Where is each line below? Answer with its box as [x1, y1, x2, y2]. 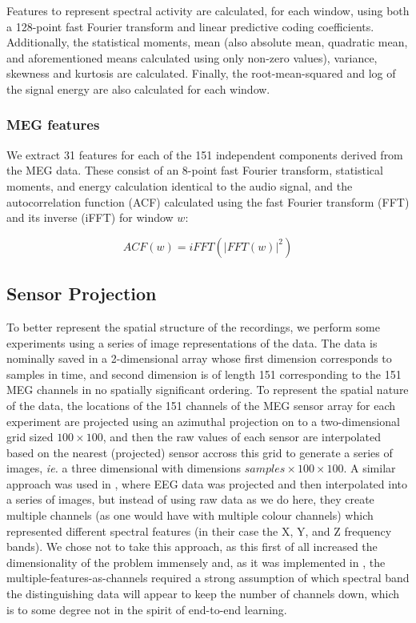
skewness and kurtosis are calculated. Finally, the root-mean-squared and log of [6, 65, 396, 82]
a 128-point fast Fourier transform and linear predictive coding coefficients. [6, 18, 374, 34]
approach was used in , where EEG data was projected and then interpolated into [6, 475, 408, 492]
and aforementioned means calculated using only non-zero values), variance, [6, 49, 378, 66]
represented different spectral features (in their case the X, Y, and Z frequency [6, 522, 392, 539]
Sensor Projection [6, 281, 157, 306]
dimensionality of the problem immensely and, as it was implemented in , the [6, 553, 386, 570]
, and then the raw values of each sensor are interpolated [102, 428, 381, 445]
